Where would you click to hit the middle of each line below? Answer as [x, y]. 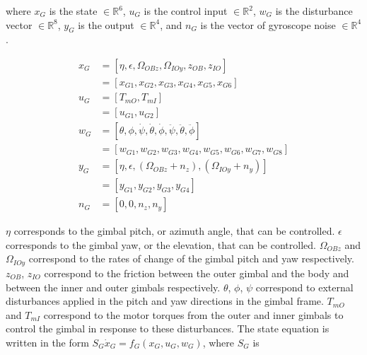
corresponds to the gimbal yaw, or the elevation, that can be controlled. [161, 244]
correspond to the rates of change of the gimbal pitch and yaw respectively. [191, 258]
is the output [106, 24]
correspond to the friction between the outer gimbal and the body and [197, 273]
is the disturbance [314, 11]
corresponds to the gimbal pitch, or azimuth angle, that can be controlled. [174, 231]
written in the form [47, 342]
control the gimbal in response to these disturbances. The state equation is [168, 328]
